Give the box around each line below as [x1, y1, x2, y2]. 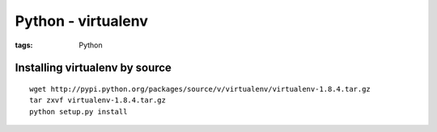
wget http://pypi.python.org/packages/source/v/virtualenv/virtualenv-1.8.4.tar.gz [29, 85, 371, 93]
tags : [15, 40, 33, 50]
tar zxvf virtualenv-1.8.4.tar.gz [29, 96, 166, 105]
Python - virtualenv [15, 12, 149, 30]
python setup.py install [29, 107, 128, 116]
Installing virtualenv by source [15, 61, 172, 75]
